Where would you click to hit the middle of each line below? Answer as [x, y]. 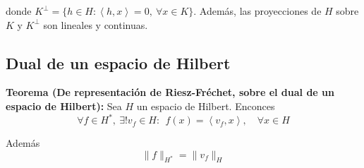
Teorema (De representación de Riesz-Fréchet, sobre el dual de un [170, 92]
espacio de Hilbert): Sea [64, 106]
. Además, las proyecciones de [257, 11]
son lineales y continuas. [96, 24]
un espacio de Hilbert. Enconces [206, 106]
